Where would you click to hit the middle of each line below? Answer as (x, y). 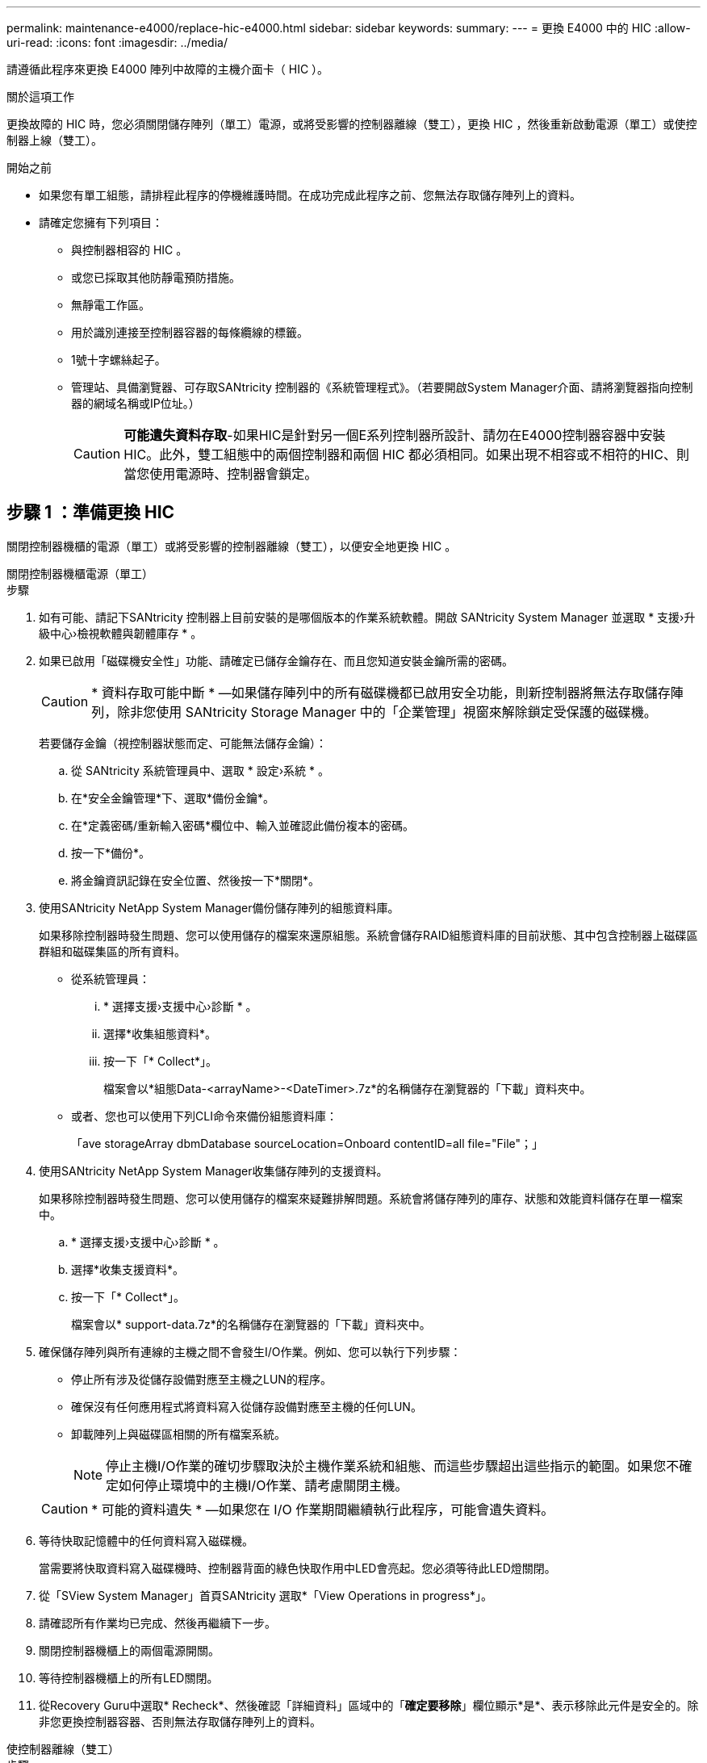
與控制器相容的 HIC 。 (130, 250)
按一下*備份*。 (111, 852)
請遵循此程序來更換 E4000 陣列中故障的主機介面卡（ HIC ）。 (168, 69)
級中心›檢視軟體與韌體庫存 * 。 (121, 633)
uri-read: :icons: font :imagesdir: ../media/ (117, 42)
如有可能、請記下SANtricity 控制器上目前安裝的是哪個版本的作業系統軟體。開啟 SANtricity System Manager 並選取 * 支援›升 (367, 617)
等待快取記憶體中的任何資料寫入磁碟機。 (146, 1540)
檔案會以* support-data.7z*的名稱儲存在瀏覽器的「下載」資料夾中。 (251, 1324)
